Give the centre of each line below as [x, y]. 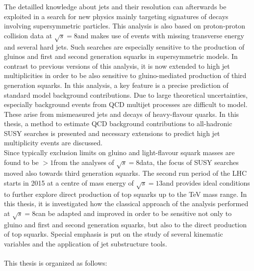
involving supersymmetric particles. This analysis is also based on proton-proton [125, 26]
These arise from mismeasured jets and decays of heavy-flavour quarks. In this [122, 114]
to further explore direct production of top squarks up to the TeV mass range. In [126, 194]
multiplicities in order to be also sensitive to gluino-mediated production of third [125, 75]
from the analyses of [84, 162]
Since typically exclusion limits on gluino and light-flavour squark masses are [119, 152]
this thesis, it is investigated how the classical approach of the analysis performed [126, 203]
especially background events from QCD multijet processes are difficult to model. [126, 104]
